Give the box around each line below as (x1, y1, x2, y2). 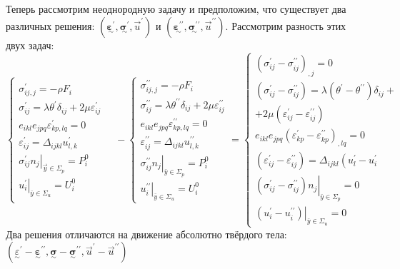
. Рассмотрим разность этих (225, 18, 346, 33)
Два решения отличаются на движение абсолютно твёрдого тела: (6, 226, 287, 241)
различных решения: (6, 18, 95, 33)
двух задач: (6, 37, 54, 52)
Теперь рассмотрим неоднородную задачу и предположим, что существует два (6, 1, 346, 16)
